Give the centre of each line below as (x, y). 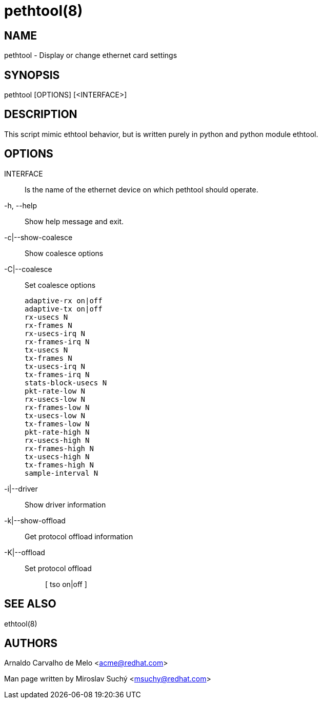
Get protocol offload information (79, 536)
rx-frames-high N (59, 448)
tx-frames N (48, 358)
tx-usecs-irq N (55, 366)
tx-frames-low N (57, 424)
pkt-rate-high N (57, 432)
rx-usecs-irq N (55, 333)
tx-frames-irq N (57, 374)
